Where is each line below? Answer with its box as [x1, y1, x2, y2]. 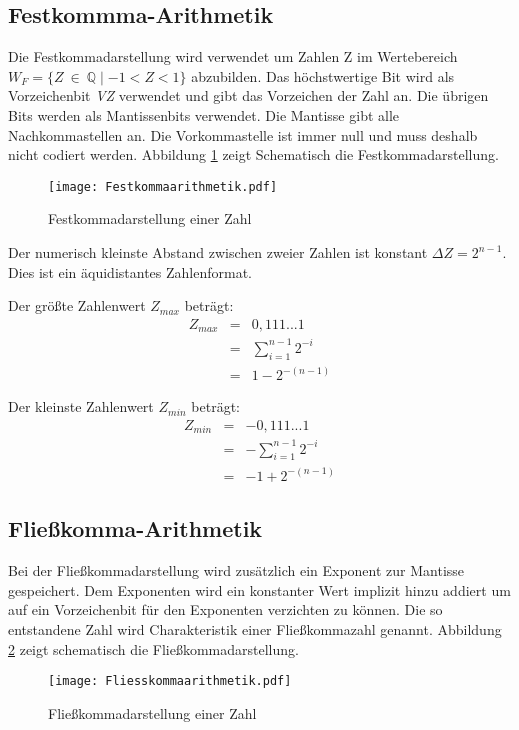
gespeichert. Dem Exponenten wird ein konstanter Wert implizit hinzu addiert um [8, 579, 511, 600]
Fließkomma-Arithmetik [8, 513, 263, 544]
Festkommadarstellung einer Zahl [48, 208, 252, 229]
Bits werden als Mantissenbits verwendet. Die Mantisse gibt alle [8, 104, 400, 125]
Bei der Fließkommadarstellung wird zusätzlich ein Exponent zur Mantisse [8, 560, 465, 581]
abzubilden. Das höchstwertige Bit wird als [191, 65, 455, 86]
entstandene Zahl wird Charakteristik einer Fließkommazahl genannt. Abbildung [8, 618, 502, 639]
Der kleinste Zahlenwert [8, 396, 154, 417]
